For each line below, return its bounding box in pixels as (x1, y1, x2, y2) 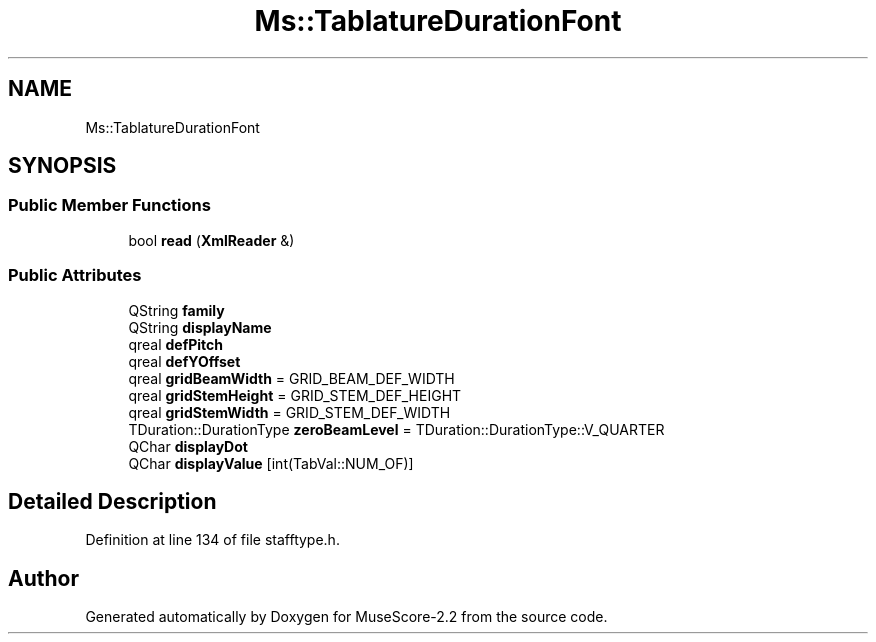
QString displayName (128, 318, 272, 336)
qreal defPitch (128, 335, 224, 353)
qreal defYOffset (128, 352, 241, 370)
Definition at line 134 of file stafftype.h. (85, 531, 340, 549)
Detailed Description (8, 488, 217, 514)
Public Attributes (8, 265, 142, 286)
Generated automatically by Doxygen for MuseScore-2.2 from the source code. (85, 608, 608, 626)
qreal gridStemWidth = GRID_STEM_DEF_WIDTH (128, 403, 451, 421)
